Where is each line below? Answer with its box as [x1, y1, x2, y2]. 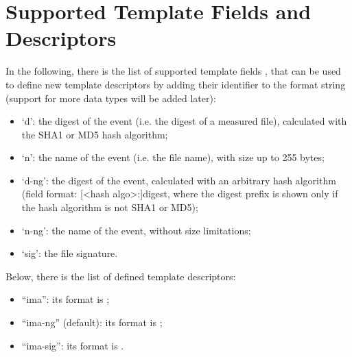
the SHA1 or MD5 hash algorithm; [21, 127, 168, 141]
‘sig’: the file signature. [21, 246, 118, 260]
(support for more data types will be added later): [5, 90, 216, 105]
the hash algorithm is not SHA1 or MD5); [21, 200, 198, 214]
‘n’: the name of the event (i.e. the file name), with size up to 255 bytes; [21, 150, 325, 164]
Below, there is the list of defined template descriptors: [5, 269, 236, 283]
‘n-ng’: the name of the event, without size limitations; [21, 223, 251, 237]
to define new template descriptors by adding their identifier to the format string [5, 77, 346, 91]
